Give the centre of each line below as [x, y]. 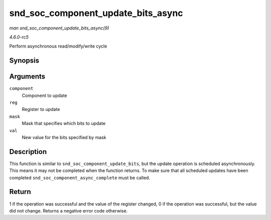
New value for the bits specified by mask [64, 137]
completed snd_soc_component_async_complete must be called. [80, 177]
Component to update [44, 95]
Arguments [27, 77]
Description [28, 152]
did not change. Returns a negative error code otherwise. [69, 210]
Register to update [41, 109]
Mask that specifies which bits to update [64, 123]
